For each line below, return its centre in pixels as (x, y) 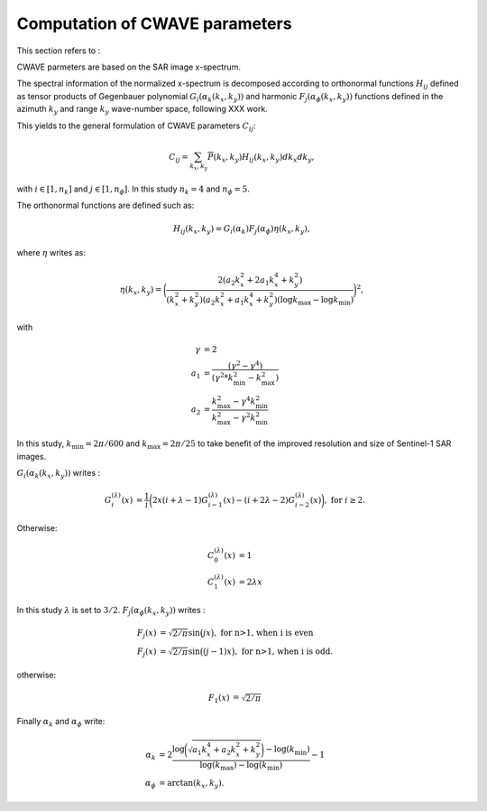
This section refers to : (59, 51)
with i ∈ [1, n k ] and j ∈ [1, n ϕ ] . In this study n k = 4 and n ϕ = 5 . (133, 190)
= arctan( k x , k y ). (192, 784)
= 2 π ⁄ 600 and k (116, 443)
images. (32, 456)
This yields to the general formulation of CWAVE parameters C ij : (136, 126)
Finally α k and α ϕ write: (61, 722)
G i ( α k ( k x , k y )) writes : (59, 474)
